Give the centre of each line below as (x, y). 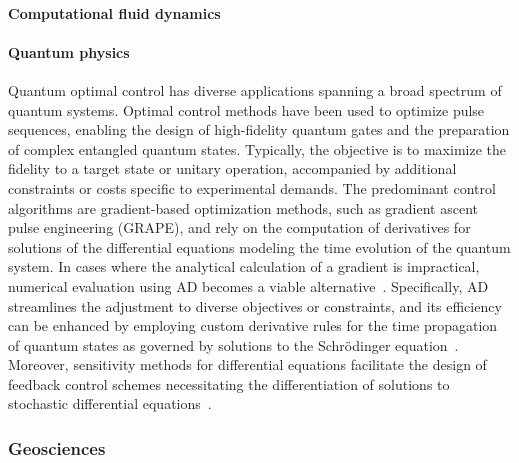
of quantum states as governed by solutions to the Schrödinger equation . (233, 344)
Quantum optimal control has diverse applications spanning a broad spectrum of (255, 89)
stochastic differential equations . (110, 403)
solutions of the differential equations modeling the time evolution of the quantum (259, 246)
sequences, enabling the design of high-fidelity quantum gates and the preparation (259, 129)
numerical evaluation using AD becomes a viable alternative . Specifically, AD (248, 285)
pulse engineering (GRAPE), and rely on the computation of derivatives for (239, 227)
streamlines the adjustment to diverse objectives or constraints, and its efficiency (255, 305)
